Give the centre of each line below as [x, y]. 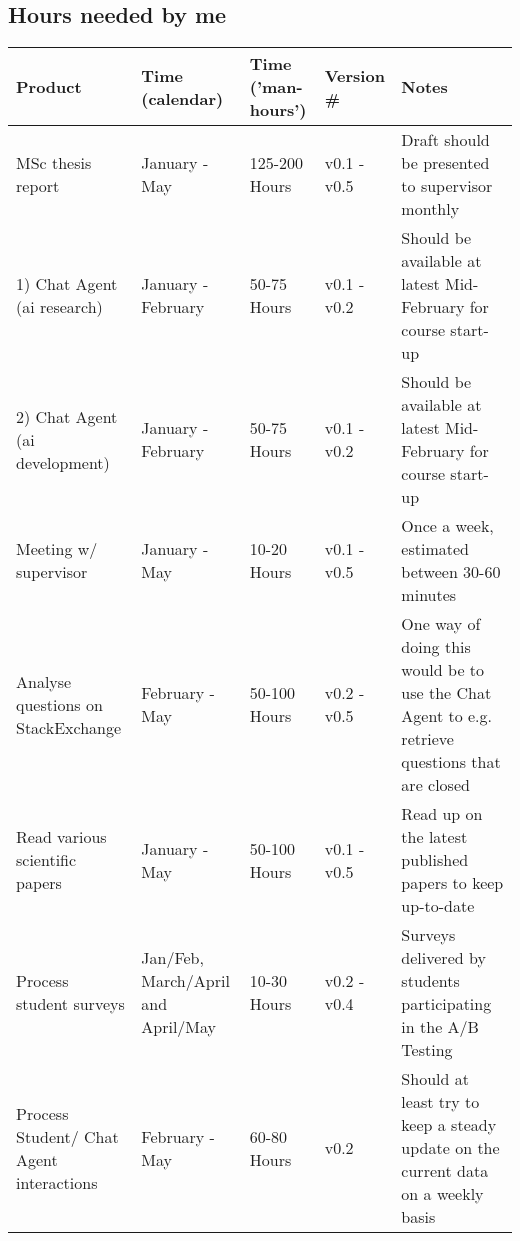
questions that [451, 762]
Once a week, [447, 526]
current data [445, 1171]
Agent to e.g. [447, 716]
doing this [436, 647]
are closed [435, 785]
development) [63, 462]
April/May [179, 1027]
